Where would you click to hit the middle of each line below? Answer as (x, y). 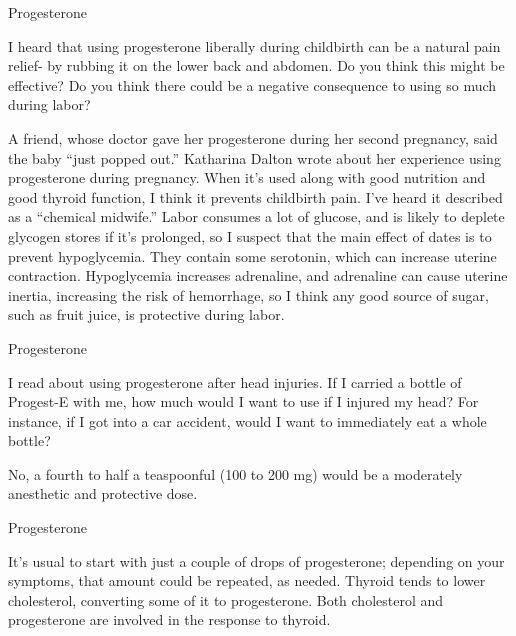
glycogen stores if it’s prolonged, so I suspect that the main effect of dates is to (250, 235)
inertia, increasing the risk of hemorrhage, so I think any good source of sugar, (248, 294)
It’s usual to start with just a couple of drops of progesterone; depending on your (256, 560)
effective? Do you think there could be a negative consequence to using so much (252, 84)
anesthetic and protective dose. (103, 493)
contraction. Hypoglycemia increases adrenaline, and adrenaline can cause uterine (258, 275)
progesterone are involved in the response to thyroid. (169, 619)
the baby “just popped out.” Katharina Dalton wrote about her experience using (254, 157)
